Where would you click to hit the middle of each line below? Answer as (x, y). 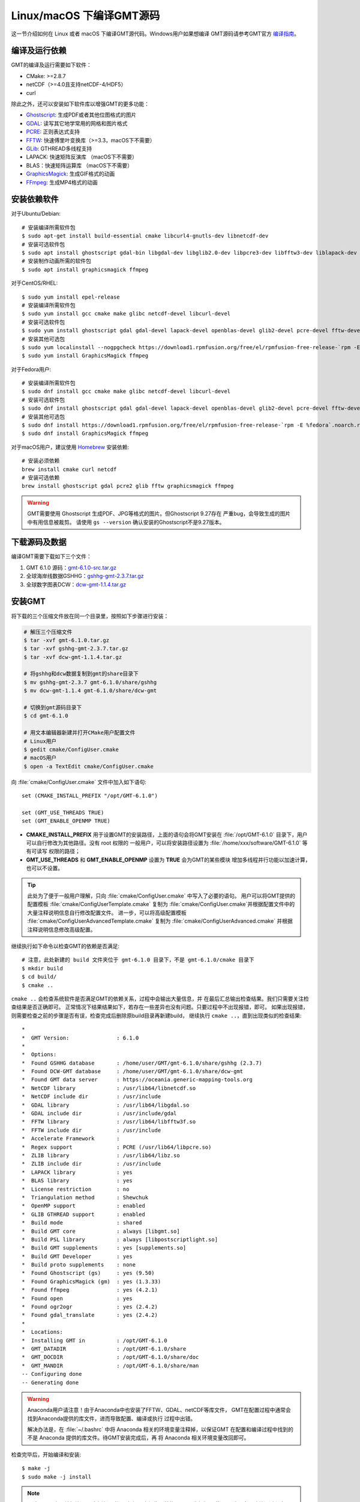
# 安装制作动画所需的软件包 (56, 261)
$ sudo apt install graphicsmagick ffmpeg (85, 269)
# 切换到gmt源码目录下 (53, 708)
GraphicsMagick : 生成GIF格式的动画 (70, 174)
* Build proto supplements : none (79, 1265)
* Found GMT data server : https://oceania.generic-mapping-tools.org (137, 1080)
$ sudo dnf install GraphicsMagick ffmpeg (85, 433)
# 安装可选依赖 (41, 477)
